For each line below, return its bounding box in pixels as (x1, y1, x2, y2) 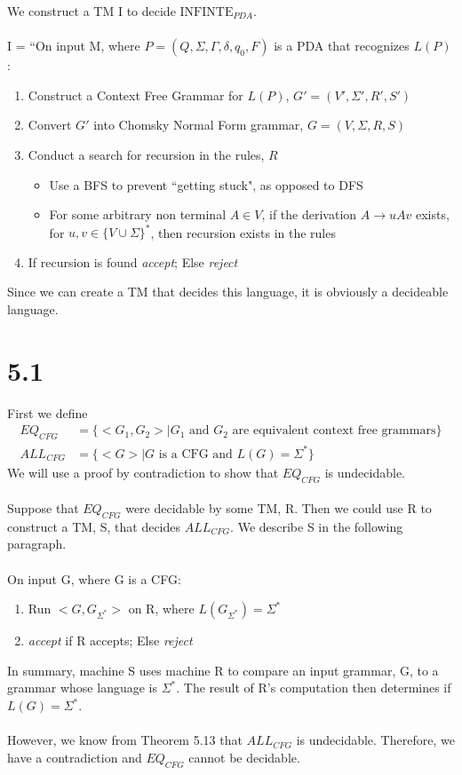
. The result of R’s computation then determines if (176, 678, 451, 697)
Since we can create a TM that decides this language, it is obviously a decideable (7, 282, 449, 301)
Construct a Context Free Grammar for (28, 85, 243, 104)
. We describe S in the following (230, 517, 403, 535)
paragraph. (7, 534, 67, 553)
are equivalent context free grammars (232, 424, 436, 438)
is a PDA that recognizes (274, 36, 410, 55)
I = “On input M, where (7, 36, 140, 55)
